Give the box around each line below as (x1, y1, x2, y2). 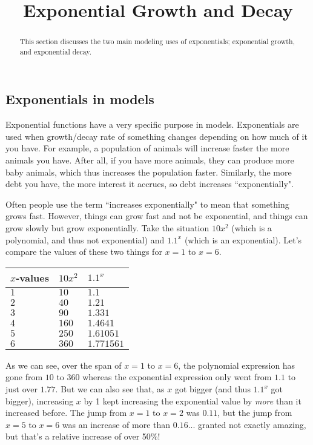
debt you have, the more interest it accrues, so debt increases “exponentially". (5, 177, 294, 190)
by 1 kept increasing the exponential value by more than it (84, 394, 301, 407)
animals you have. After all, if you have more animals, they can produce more (5, 154, 294, 166)
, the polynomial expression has (178, 358, 295, 371)
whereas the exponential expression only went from (82, 371, 272, 383)
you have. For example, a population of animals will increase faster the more (5, 142, 289, 154)
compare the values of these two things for (5, 245, 162, 258)
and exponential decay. (19, 46, 92, 56)
